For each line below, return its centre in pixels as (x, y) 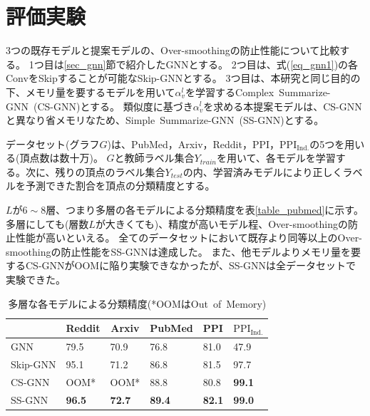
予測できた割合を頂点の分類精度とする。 (120, 186)
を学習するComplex (230, 92)
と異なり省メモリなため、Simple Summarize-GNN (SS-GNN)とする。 (165, 120)
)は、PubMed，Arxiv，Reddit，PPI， (194, 144)
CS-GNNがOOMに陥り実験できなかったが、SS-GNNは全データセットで (191, 265)
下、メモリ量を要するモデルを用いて (91, 92)
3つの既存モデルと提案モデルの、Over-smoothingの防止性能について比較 (173, 50)
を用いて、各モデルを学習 (276, 158)
